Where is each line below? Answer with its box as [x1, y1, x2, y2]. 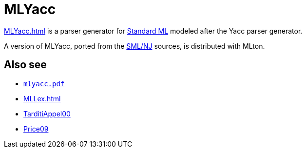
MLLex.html [23, 94, 61, 103]
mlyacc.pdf [23, 79, 65, 88]
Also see [4, 58, 47, 71]
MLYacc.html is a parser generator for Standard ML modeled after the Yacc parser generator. [4, 26, 303, 35]
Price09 [23, 124, 49, 133]
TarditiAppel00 [23, 109, 71, 118]
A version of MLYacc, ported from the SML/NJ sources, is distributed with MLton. [4, 41, 265, 50]
